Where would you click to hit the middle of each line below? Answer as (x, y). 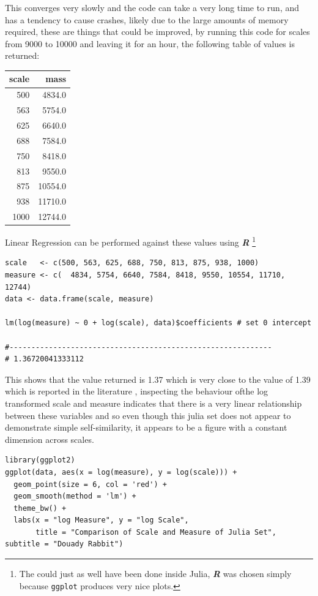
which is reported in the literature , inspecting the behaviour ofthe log (137, 391)
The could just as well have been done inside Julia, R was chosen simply (155, 574)
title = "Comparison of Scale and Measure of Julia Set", (156, 532)
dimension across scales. (50, 439)
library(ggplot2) (40, 460)
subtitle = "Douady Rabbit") (64, 544)
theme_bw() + (40, 508)
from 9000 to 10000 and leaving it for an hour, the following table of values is (150, 43)
